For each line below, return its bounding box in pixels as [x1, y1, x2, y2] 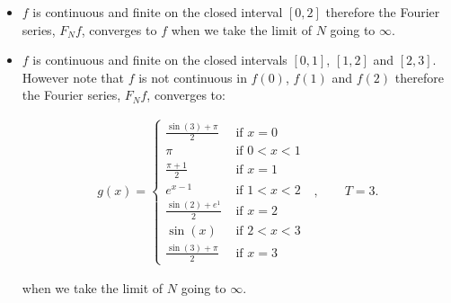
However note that [22, 67, 124, 86]
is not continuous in [138, 67, 247, 86]
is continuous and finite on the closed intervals [32, 50, 287, 69]
